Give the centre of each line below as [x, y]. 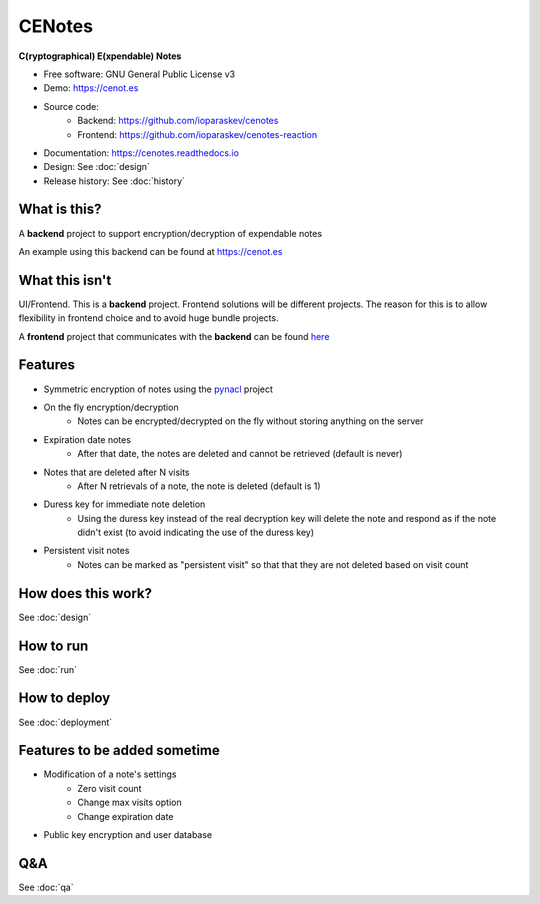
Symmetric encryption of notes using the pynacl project [158, 389]
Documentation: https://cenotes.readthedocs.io [141, 152]
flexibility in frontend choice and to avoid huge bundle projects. [148, 318]
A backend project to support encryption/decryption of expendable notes [170, 233]
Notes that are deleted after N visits [116, 472]
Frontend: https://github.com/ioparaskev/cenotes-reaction [197, 134]
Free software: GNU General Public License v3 [139, 74]
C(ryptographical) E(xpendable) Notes [100, 56]
